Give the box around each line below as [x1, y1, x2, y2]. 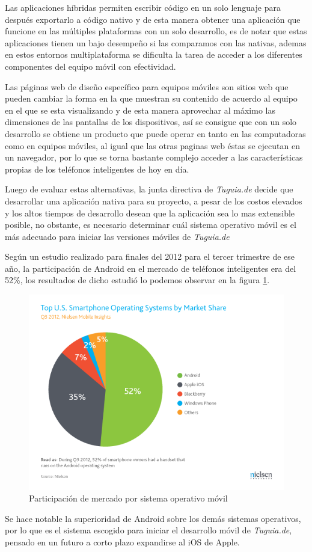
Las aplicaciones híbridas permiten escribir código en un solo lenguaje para [5, 1, 281, 13]
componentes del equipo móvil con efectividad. [5, 60, 176, 72]
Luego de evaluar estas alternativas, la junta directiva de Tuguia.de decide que [5, 183, 293, 195]
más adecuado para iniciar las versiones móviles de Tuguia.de [5, 230, 230, 242]
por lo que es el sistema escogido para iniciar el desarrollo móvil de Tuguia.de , [5, 524, 292, 536]
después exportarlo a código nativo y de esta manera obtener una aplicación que [5, 13, 301, 25]
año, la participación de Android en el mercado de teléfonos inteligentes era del [5, 262, 296, 274]
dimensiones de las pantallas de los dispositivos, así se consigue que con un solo [5, 115, 297, 128]
